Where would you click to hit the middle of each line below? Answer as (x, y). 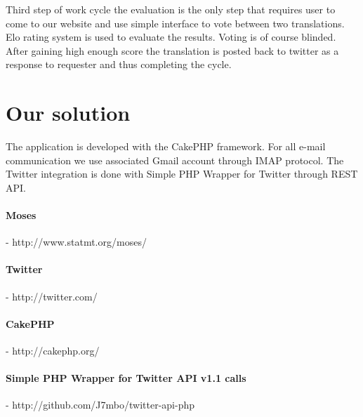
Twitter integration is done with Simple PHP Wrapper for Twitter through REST (182, 174)
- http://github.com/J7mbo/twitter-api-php (100, 405)
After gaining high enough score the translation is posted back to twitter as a (172, 50)
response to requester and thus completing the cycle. (119, 64)
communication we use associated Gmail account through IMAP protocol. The (175, 160)
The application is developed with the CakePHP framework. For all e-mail (166, 146)
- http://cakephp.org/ (53, 351)
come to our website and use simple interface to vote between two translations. (175, 23)
